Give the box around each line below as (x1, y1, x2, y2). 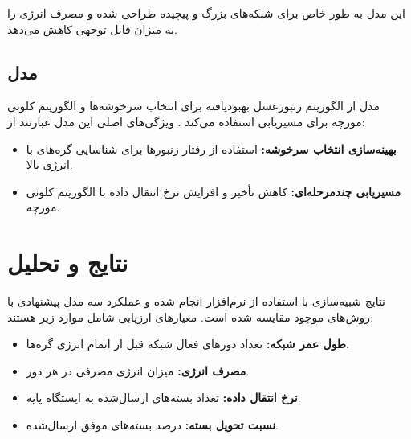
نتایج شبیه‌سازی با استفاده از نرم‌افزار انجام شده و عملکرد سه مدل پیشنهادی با (7, 293, 386, 310)
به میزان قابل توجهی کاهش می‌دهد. (7, 20, 177, 37)
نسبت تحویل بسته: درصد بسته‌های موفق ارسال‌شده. (26, 416, 279, 433)
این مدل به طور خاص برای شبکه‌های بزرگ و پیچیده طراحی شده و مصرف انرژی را (7, 5, 405, 21)
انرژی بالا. (26, 156, 73, 173)
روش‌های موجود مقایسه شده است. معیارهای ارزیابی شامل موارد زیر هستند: (7, 308, 374, 325)
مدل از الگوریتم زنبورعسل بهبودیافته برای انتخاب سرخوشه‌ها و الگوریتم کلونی (7, 97, 380, 114)
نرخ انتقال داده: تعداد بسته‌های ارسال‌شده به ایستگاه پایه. (26, 389, 301, 406)
